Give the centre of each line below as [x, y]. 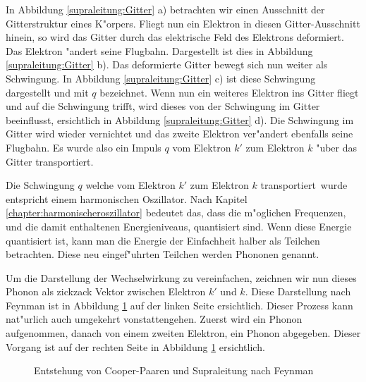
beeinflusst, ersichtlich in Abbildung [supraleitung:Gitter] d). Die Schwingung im [180, 119]
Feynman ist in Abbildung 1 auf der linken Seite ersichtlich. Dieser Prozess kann [179, 305]
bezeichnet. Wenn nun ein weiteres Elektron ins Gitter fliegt [229, 92]
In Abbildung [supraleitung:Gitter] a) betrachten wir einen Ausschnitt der [165, 9]
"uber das [337, 147]
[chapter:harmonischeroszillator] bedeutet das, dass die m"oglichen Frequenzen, [176, 212]
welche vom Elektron [130, 185]
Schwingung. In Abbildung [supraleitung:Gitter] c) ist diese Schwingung [161, 78]
